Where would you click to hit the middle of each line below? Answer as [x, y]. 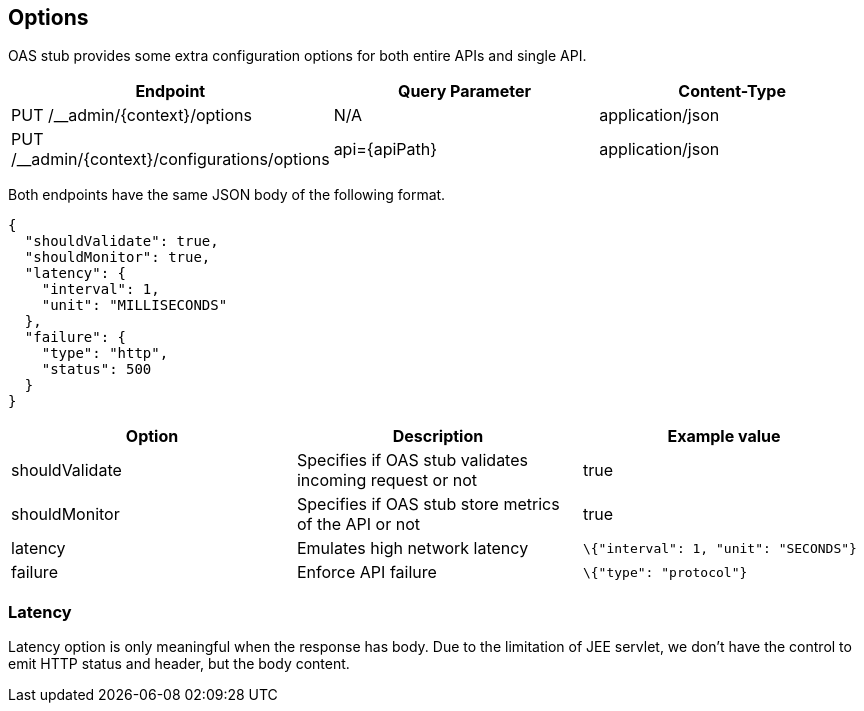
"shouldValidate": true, [121, 241]
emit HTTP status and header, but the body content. [179, 664]
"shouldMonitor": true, [117, 257]
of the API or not [358, 524]
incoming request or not [386, 480]
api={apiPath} [385, 149]
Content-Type [732, 91]
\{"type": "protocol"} [665, 572]
